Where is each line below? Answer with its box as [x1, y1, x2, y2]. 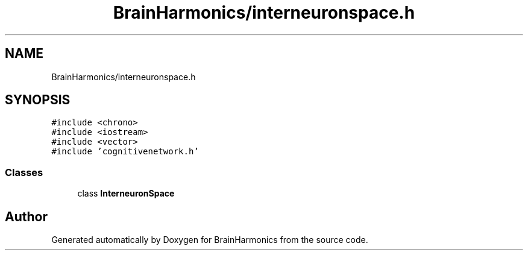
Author [5, 209, 48, 224]
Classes [5, 166, 43, 178]
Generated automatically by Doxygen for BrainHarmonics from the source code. [51, 235, 368, 245]
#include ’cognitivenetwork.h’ [51, 146, 199, 157]
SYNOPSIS [5, 92, 71, 108]
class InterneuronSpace [77, 188, 175, 199]
